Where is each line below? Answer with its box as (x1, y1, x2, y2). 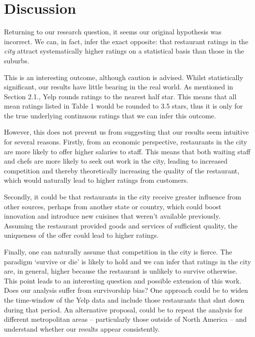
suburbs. (4, 55, 29, 65)
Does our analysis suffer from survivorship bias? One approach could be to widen (4, 285, 248, 295)
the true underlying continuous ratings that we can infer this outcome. (4, 110, 216, 120)
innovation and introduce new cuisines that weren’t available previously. (4, 211, 221, 221)
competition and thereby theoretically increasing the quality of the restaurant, (4, 165, 240, 175)
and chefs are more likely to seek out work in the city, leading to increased (4, 156, 227, 166)
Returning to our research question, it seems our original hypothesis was (4, 27, 222, 37)
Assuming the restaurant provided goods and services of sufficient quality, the (4, 220, 238, 230)
